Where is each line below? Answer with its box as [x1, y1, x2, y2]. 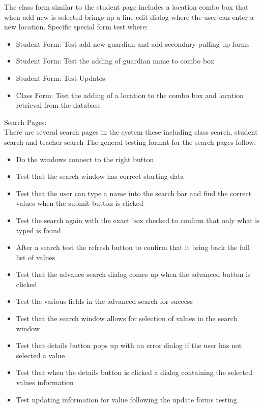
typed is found [16, 225, 61, 235]
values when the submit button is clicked [16, 198, 143, 208]
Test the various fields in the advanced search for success [16, 296, 193, 306]
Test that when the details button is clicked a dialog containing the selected [16, 367, 253, 378]
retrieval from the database [16, 100, 101, 110]
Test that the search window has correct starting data [16, 171, 184, 181]
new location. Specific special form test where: [4, 21, 148, 32]
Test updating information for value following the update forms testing [16, 394, 237, 404]
